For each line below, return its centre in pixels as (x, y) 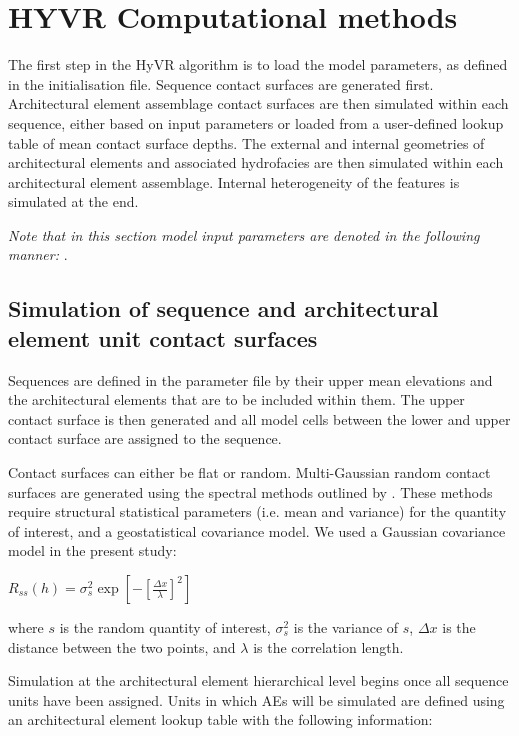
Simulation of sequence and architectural (223, 308)
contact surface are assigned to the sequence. (145, 438)
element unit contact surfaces (163, 337)
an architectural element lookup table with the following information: (220, 719)
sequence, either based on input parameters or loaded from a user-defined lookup (256, 122)
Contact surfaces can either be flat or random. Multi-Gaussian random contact (249, 472)
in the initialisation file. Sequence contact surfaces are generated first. (221, 83)
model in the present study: (92, 550)
